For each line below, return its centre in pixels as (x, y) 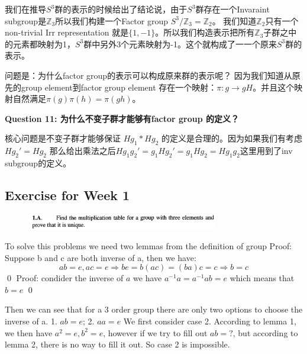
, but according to (265, 332)
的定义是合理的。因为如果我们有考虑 (232, 138)
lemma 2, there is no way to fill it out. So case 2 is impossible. (117, 344)
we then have (29, 332)
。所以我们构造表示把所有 (205, 32)
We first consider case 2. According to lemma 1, (210, 321)
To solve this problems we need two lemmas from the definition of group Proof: (148, 246)
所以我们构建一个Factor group (112, 20)
